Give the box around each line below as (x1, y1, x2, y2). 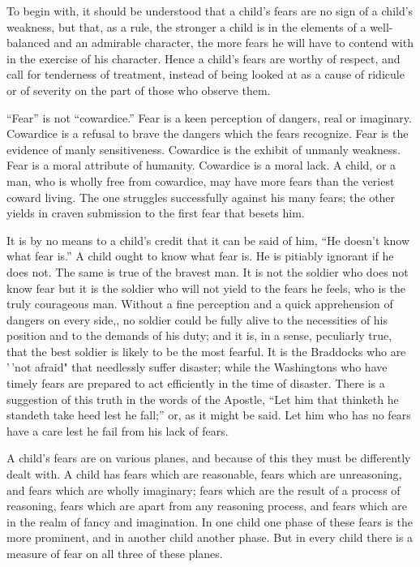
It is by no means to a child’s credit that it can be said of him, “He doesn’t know (6, 231, 409, 248)
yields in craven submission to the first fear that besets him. (6, 204, 305, 221)
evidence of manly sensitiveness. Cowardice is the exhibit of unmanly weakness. (6, 140, 401, 157)
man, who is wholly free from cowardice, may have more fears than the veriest (6, 172, 395, 189)
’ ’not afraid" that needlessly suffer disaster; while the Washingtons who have (6, 359, 388, 376)
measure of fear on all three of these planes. (6, 545, 223, 561)
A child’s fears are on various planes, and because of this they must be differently (6, 449, 411, 466)
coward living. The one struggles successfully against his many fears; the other (6, 188, 396, 205)
